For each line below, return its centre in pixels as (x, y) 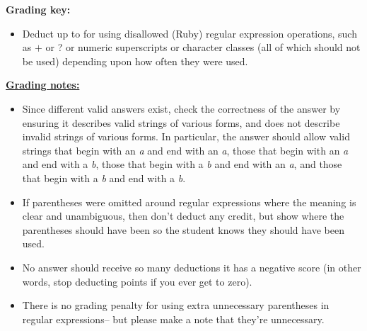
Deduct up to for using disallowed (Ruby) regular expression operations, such (190, 33)
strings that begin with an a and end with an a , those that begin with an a (185, 150)
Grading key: (38, 9)
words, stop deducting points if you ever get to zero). (137, 281)
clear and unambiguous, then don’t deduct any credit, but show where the (183, 216)
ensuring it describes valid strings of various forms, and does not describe (181, 122)
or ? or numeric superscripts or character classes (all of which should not (203, 47)
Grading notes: (43, 85)
